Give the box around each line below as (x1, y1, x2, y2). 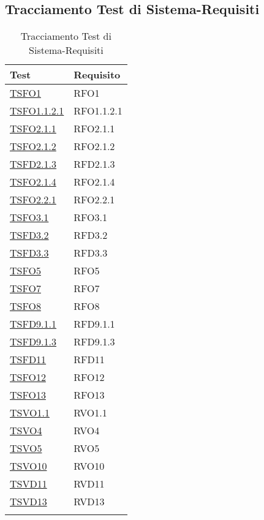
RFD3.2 (74, 228, 108, 243)
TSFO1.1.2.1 (10, 104, 64, 118)
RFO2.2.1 (74, 192, 115, 207)
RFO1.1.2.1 (74, 104, 123, 118)
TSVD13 (10, 494, 47, 509)
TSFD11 (10, 352, 47, 367)
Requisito (74, 67, 121, 82)
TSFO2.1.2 (10, 139, 56, 154)
